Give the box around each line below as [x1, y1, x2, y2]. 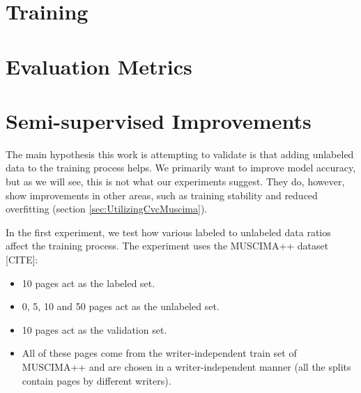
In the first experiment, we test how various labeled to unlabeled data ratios [6, 224, 331, 239]
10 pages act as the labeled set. [22, 275, 155, 290]
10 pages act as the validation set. [22, 322, 167, 337]
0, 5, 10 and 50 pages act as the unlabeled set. [22, 299, 220, 314]
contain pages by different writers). [22, 373, 171, 387]
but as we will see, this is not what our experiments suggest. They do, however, [6, 174, 345, 189]
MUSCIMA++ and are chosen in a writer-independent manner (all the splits [22, 360, 351, 373]
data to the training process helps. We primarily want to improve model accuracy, [6, 160, 356, 175]
